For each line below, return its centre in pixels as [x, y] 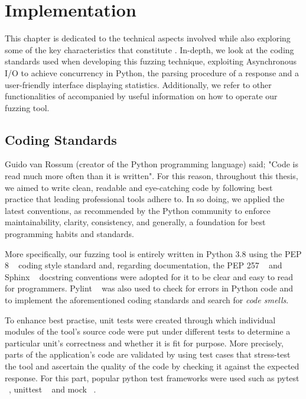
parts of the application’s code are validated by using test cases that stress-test [148, 354]
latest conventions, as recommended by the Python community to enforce [138, 210]
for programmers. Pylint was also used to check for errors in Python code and [149, 288]
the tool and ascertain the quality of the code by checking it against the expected [152, 366]
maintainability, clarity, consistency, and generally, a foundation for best [135, 222]
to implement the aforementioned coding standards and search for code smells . [147, 300]
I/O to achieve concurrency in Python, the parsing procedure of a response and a [152, 72]
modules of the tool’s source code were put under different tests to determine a [148, 331]
